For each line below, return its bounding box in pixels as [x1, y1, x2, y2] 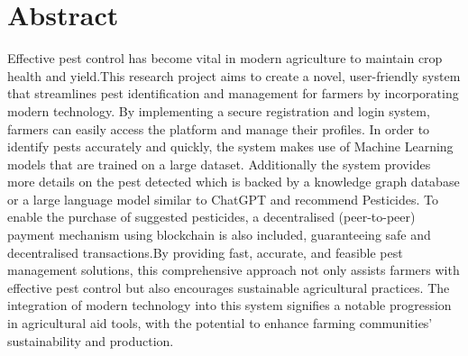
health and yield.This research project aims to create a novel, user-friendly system [7, 66, 461, 85]
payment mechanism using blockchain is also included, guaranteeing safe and [7, 225, 431, 244]
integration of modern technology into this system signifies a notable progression [7, 296, 452, 315]
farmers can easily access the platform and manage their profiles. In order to [7, 119, 430, 138]
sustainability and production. [7, 331, 174, 350]
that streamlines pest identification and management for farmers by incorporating [7, 84, 459, 103]
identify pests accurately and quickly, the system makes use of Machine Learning [7, 137, 454, 156]
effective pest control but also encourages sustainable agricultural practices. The [7, 278, 450, 297]
